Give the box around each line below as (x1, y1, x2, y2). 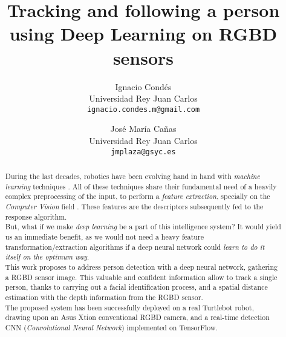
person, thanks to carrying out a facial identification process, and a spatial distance (5, 282, 268, 292)
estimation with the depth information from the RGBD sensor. (5, 292, 203, 302)
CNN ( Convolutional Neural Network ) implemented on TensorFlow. (5, 322, 218, 332)
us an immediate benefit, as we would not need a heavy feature (5, 231, 204, 241)
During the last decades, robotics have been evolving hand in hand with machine (5, 171, 260, 181)
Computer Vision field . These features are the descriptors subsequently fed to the (5, 201, 264, 211)
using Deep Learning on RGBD (9, 21, 278, 46)
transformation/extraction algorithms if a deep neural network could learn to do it (5, 241, 265, 252)
